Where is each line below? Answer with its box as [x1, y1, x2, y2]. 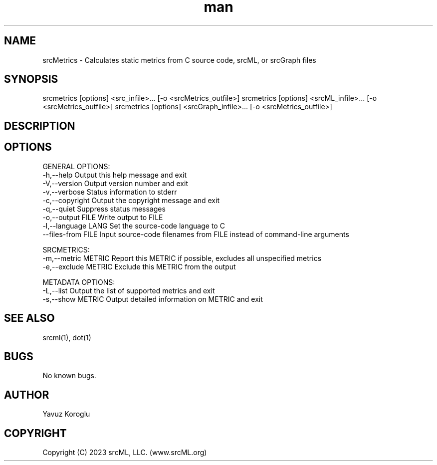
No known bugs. [42, 371, 96, 380]
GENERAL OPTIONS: [42, 162, 110, 171]
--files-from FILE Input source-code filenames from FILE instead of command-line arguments [42, 230, 349, 238]
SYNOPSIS [4, 73, 58, 86]
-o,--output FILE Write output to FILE [42, 213, 163, 222]
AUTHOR [4, 388, 49, 401]
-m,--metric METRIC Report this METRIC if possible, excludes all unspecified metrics [42, 253, 322, 262]
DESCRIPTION [4, 119, 75, 132]
